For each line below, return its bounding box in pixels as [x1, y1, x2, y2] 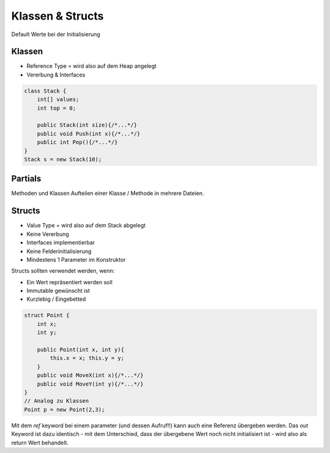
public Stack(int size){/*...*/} [37, 122, 137, 128]
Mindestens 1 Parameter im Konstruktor [26, 256, 126, 263]
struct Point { [24, 312, 70, 319]
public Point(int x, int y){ [37, 346, 125, 353]
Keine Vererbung [26, 230, 70, 238]
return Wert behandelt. [11, 439, 69, 446]
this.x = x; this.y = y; [50, 355, 125, 362]
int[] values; [37, 96, 79, 103]
